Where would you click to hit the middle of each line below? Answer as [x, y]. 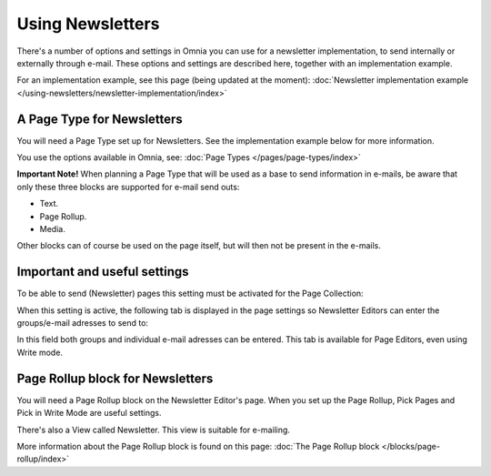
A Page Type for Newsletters [100, 119]
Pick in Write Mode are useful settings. [89, 413]
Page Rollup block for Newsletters [115, 378]
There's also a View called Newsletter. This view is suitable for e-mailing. [154, 430]
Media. [52, 228]
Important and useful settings [103, 272]
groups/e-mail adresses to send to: [83, 323]
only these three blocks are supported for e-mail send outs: [128, 187]
